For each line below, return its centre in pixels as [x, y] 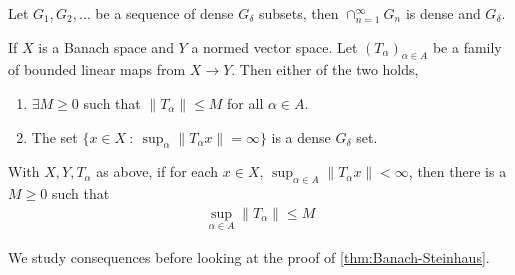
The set [54, 136]
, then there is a [457, 171]
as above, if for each [157, 171]
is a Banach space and [106, 46]
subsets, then [299, 13]
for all [245, 102]
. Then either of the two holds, [325, 69]
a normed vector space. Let [274, 46]
